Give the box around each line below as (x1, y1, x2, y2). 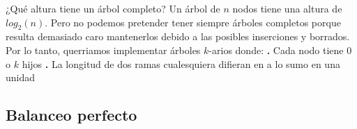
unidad (6, 70, 36, 85)
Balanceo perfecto (6, 104, 137, 126)
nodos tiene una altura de (232, 1, 342, 15)
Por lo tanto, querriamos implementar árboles (6, 42, 201, 57)
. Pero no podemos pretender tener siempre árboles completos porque (45, 15, 341, 29)
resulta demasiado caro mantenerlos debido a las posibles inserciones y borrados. (6, 29, 350, 44)
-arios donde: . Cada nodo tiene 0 (208, 42, 352, 57)
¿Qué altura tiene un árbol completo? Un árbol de (6, 1, 220, 15)
